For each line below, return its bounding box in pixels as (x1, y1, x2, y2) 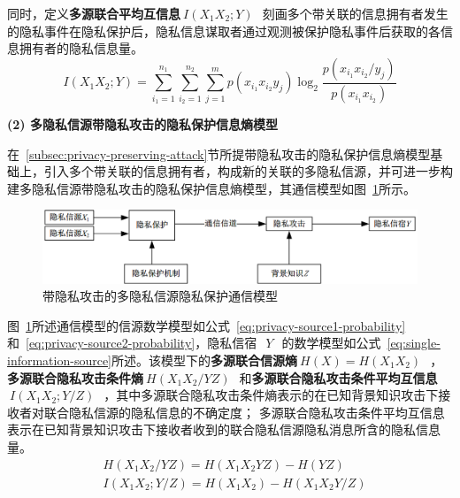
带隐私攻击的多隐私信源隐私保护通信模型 (42, 287, 278, 305)
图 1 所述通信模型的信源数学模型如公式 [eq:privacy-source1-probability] (7, 316, 406, 334)
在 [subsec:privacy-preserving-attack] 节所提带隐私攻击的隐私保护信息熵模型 (7, 144, 431, 163)
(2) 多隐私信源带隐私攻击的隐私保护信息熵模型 (7, 114, 278, 133)
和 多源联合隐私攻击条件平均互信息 (239, 368, 438, 387)
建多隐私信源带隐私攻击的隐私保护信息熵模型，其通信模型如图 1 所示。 (7, 179, 416, 197)
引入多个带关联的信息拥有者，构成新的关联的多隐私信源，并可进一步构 (43, 162, 453, 180)
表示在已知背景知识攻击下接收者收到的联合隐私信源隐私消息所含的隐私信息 (7, 420, 441, 439)
